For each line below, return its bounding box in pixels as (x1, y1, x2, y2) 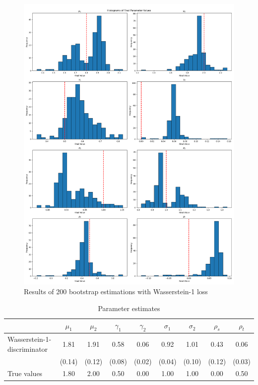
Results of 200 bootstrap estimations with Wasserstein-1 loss (24, 286, 208, 296)
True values (7, 368, 43, 379)
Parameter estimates (98, 303, 160, 313)
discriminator (7, 343, 48, 354)
